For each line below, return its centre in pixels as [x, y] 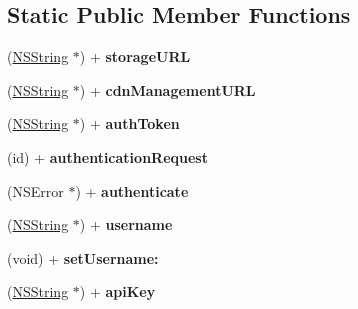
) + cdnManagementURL [167, 89]
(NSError [35, 190]
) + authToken [129, 123]
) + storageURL [135, 56]
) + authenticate [132, 190]
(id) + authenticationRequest [107, 156]
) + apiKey [117, 291]
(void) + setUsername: [83, 257]
